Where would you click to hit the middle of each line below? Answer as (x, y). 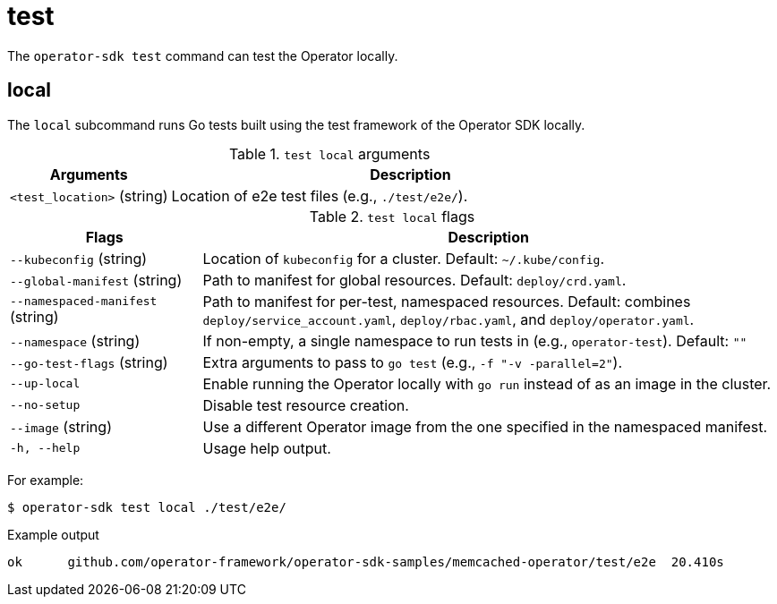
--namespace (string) (75, 340)
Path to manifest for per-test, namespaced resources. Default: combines (447, 301)
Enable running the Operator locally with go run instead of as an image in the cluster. (487, 383)
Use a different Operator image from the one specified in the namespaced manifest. (485, 426)
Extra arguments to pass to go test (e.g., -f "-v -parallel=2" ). (413, 362)
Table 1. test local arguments (329, 153)
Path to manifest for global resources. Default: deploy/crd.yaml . (414, 280)
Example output (53, 534)
